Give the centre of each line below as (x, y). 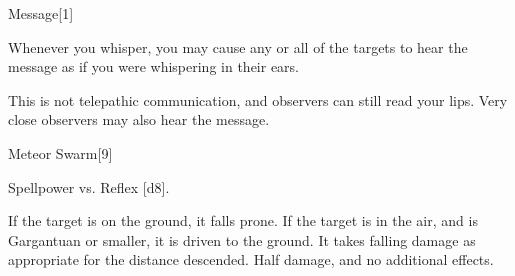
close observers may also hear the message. (139, 119)
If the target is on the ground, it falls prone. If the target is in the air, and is (243, 220)
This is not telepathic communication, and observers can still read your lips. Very (258, 99)
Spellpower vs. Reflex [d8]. (89, 186)
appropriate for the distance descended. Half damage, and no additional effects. (251, 259)
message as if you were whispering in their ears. (154, 66)
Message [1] (41, 13)
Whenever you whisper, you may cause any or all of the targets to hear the (238, 46)
